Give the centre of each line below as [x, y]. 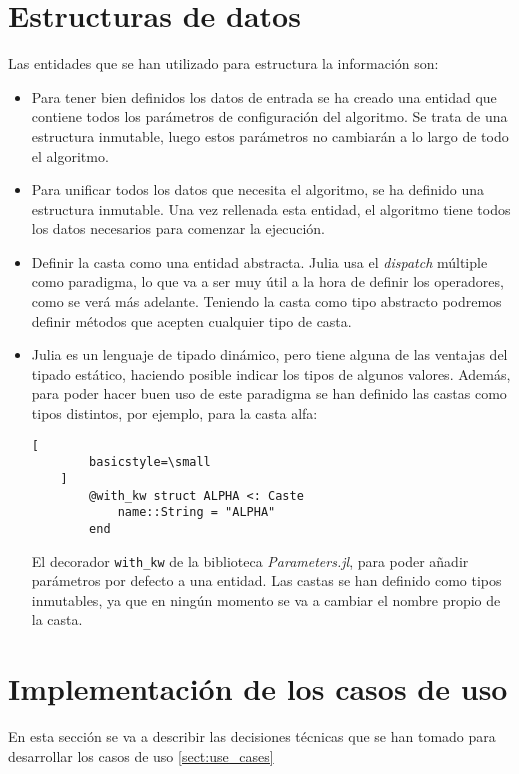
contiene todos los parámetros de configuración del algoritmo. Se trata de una [269, 116]
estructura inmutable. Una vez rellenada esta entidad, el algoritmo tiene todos [271, 208]
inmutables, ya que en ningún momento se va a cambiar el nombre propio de [266, 599]
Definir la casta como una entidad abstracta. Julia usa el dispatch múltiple [259, 261]
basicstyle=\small [150, 462]
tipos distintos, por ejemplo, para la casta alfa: [174, 413]
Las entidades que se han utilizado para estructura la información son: [223, 63]
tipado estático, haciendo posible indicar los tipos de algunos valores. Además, [271, 373]
